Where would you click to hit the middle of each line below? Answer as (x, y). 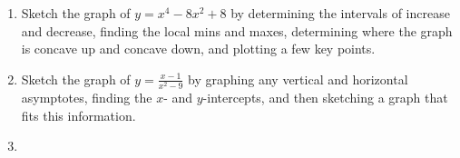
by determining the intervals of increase (340, 13)
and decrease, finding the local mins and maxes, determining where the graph (237, 30)
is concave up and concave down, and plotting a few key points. (198, 49)
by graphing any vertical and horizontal (298, 79)
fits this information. (78, 115)
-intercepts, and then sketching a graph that (325, 97)
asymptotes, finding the (87, 97)
